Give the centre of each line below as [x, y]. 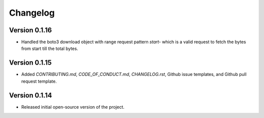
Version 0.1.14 [31, 95]
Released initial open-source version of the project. [73, 107]
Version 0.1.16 [31, 30]
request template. [39, 81]
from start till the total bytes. [50, 48]
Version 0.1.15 [30, 63]
